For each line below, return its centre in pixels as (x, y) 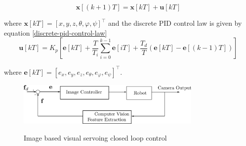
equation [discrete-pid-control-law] (56, 32)
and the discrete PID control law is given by (175, 23)
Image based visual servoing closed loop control (95, 137)
